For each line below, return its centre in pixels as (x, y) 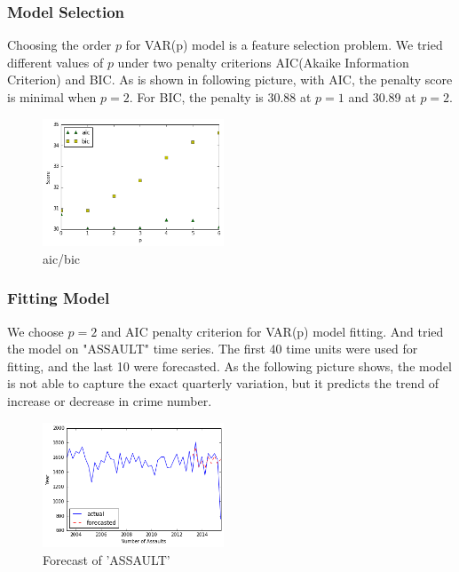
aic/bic (61, 258)
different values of (55, 62)
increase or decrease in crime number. (110, 401)
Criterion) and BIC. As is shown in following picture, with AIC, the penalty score (230, 79)
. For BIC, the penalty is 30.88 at (220, 97)
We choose (36, 331)
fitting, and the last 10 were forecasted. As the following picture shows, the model (229, 365)
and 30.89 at (382, 97)
